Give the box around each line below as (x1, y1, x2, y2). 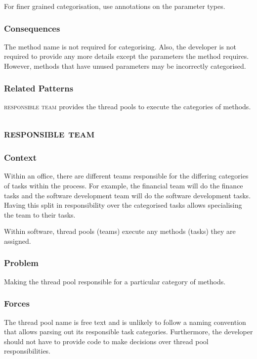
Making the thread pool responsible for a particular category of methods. (4, 276, 226, 286)
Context (4, 151, 37, 164)
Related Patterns (4, 82, 74, 94)
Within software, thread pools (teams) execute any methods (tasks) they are (4, 226, 236, 236)
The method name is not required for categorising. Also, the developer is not (4, 41, 236, 51)
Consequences (4, 22, 60, 34)
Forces (4, 297, 30, 310)
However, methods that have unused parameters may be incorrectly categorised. (4, 61, 246, 71)
